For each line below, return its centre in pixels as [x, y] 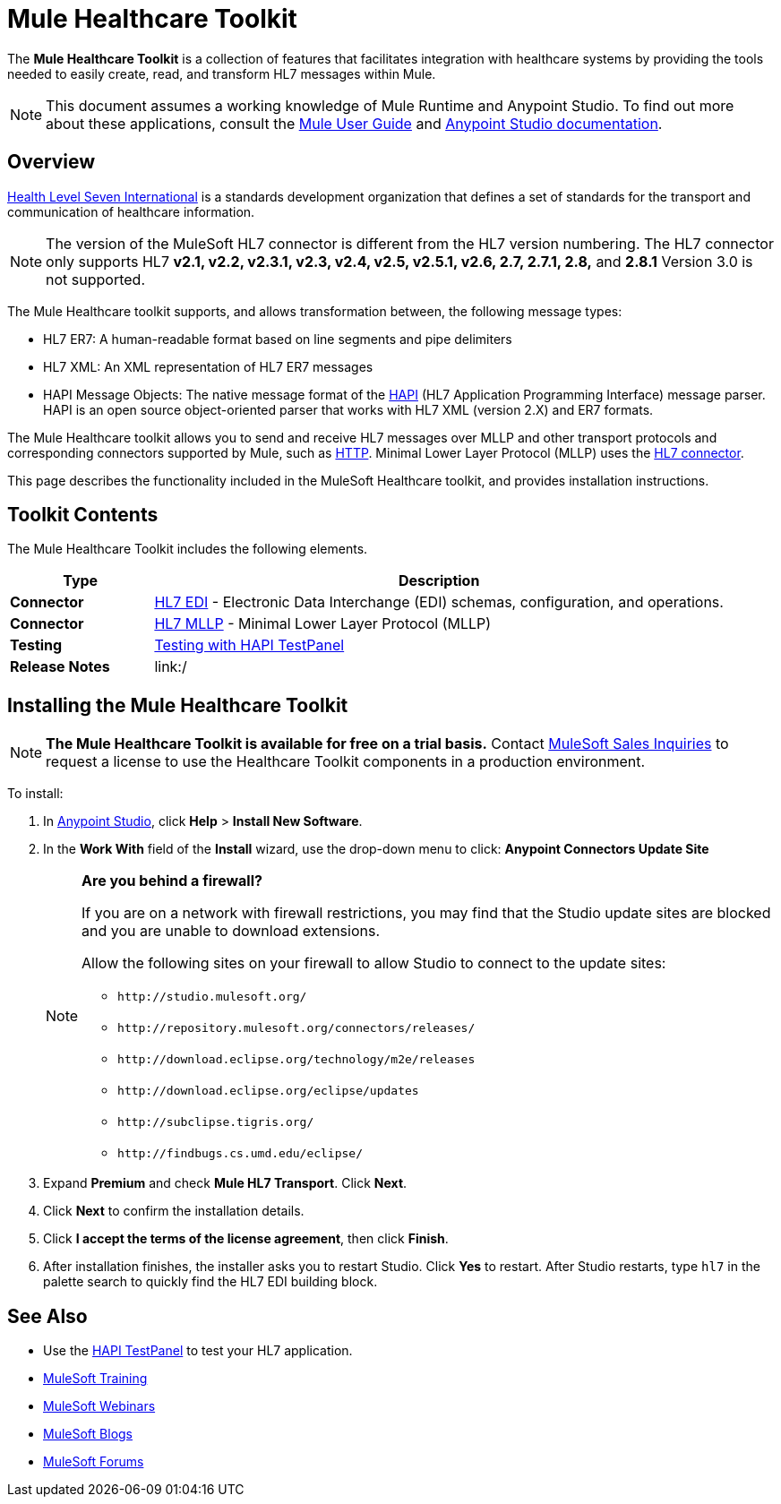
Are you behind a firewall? [172, 881]
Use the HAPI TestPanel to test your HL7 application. [198, 1351]
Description [439, 581]
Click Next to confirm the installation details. [174, 1211]
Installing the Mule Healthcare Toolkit [178, 705]
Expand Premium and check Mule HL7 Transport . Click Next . [225, 1183]
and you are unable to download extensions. [231, 931]
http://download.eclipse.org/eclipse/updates [268, 1091]
